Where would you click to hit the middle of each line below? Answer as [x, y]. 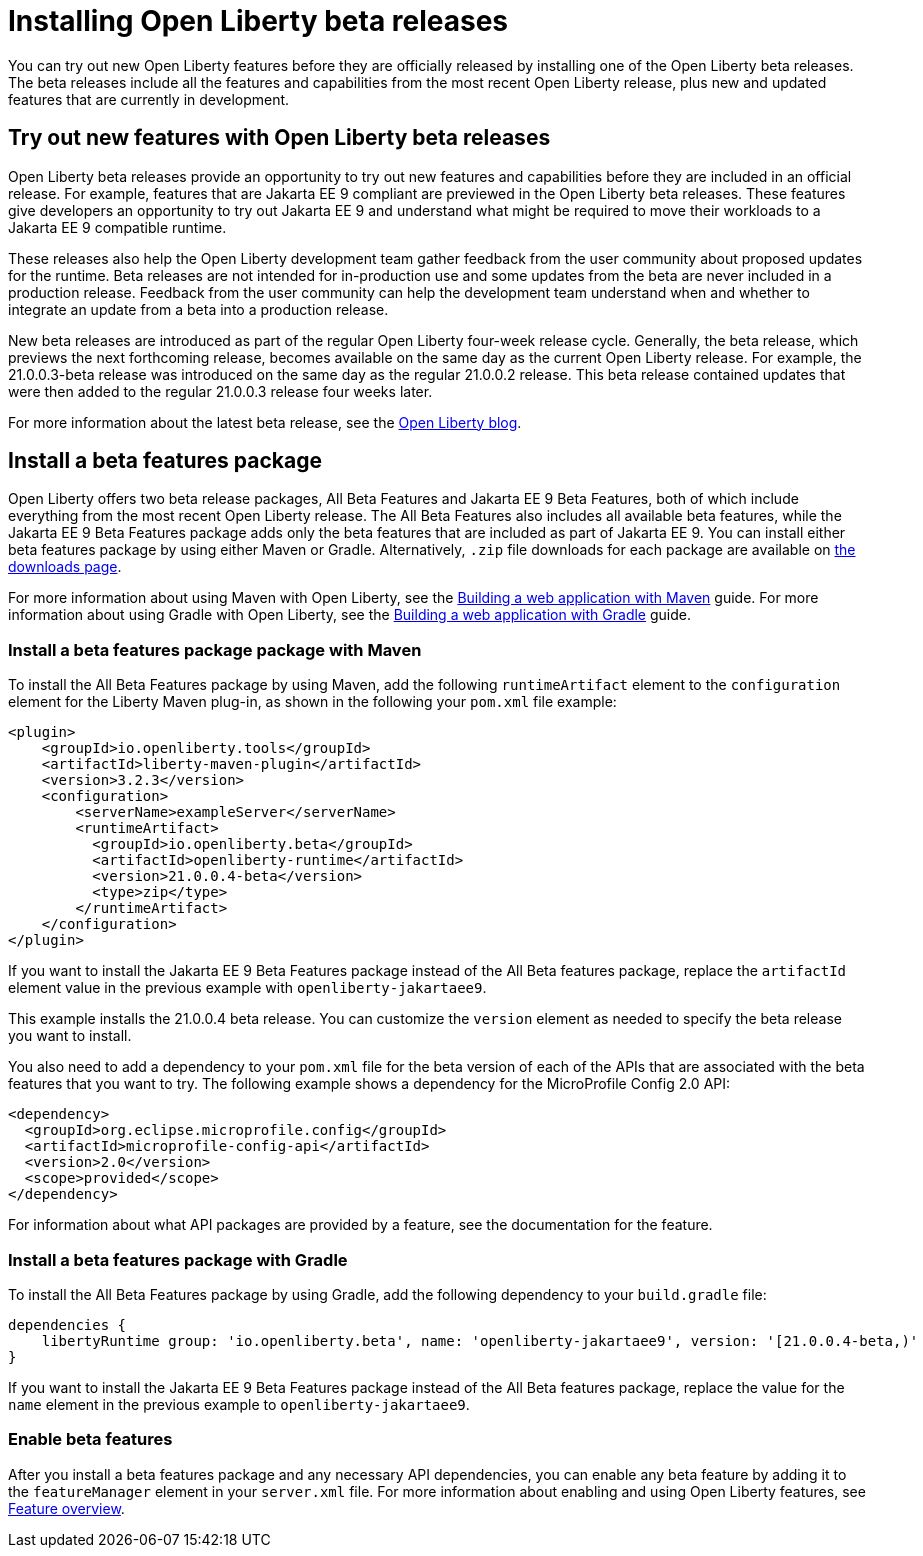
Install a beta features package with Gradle [178, 1259]
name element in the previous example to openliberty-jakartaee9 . [239, 1404]
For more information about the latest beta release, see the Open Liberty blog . [265, 422]
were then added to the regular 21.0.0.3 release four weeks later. [220, 391]
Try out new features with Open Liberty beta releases [279, 138]
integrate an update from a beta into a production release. [198, 309]
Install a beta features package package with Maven [215, 649]
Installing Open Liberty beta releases [258, 21]
